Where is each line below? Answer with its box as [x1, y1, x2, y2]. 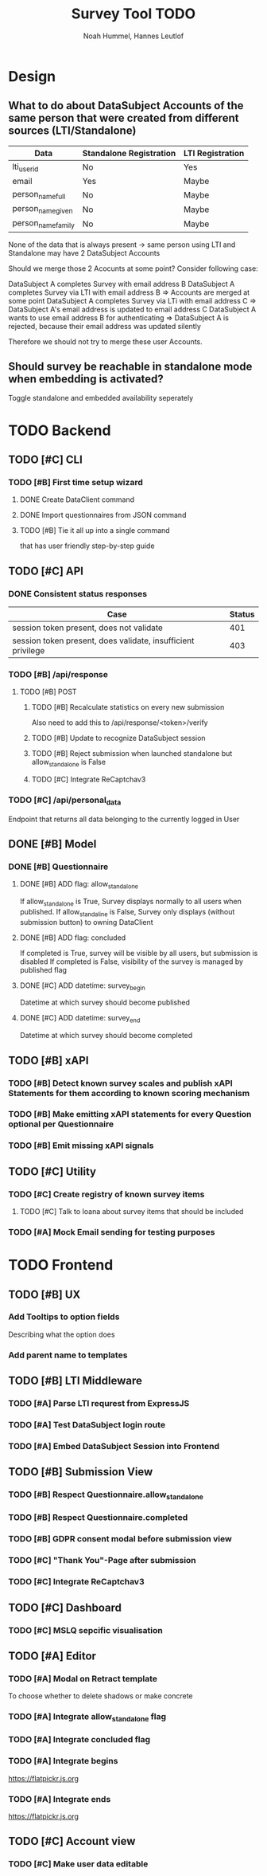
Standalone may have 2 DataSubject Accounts [8, 248, 161, 257]
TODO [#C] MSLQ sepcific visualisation [8, 1624, 163, 1635]
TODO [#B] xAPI [8, 1053, 89, 1067]
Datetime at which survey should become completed [19, 1031, 193, 1040]
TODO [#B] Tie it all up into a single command [19, 526, 170, 535]
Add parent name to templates [8, 1349, 128, 1361]
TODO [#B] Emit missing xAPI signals [8, 1140, 154, 1151]
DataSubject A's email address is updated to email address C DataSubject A [8, 304, 257, 314]
